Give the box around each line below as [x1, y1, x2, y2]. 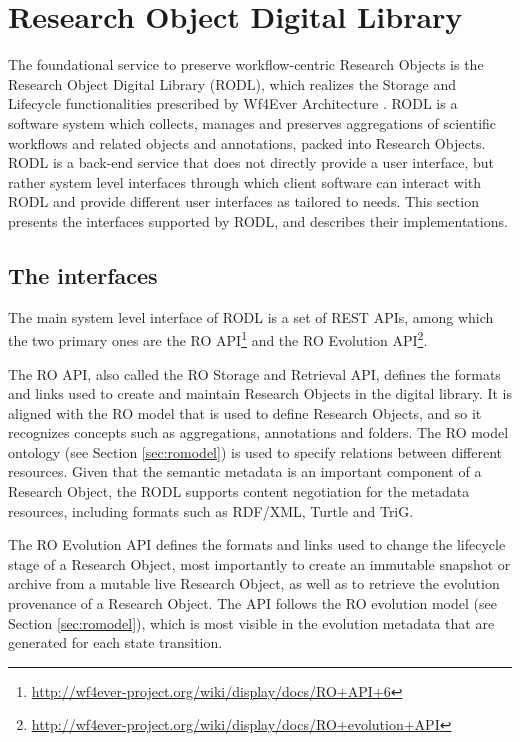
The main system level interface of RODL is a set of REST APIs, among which [8, 306, 494, 327]
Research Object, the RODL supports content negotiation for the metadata [8, 481, 470, 502]
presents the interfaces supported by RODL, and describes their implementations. [8, 210, 508, 231]
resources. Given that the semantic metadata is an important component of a [8, 461, 482, 482]
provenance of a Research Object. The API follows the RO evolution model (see [8, 593, 497, 614]
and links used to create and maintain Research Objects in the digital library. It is [8, 383, 512, 404]
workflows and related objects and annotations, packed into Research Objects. [8, 132, 486, 153]
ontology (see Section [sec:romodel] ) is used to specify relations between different [8, 441, 503, 462]
